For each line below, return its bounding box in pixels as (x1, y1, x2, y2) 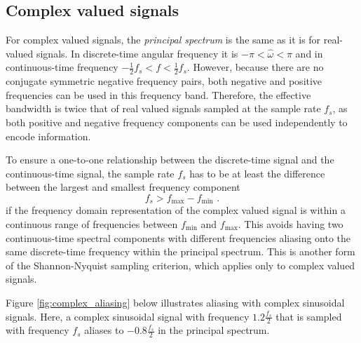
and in (295, 46, 323, 60)
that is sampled (275, 309, 342, 323)
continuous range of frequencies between (6, 217, 178, 231)
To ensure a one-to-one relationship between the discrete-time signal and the (6, 152, 334, 167)
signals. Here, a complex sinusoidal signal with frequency (6, 309, 250, 323)
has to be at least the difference (189, 166, 325, 180)
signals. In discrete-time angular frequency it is (36, 46, 238, 60)
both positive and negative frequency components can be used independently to (6, 115, 348, 129)
